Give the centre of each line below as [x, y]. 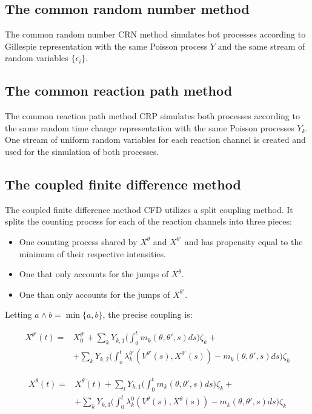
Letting [18, 314]
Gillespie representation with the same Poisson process [106, 46]
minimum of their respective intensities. [92, 253]
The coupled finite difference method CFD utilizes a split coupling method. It [149, 209]
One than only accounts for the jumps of [95, 294]
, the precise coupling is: [148, 314]
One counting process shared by [78, 241]
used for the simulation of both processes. [82, 151]
